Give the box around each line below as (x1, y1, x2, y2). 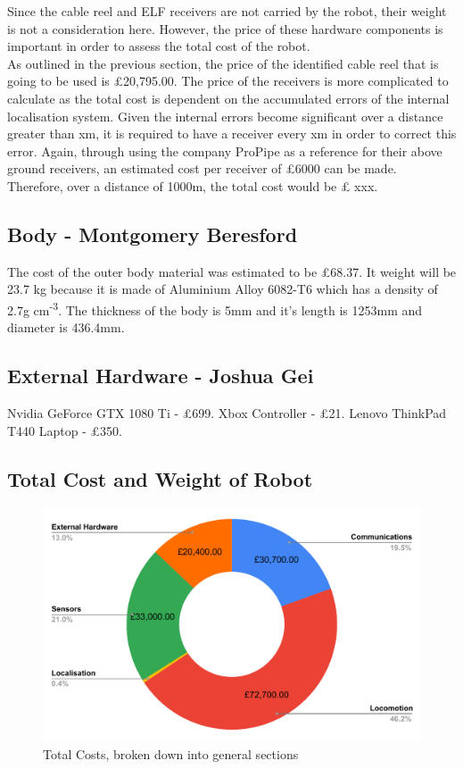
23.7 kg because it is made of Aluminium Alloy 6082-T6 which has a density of (7, 280, 438, 298)
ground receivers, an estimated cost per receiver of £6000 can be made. (7, 159, 397, 178)
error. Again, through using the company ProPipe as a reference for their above (7, 141, 442, 160)
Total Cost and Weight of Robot (7, 464, 313, 492)
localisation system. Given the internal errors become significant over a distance (7, 106, 443, 125)
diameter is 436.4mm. (7, 318, 125, 337)
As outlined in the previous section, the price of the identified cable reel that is (7, 54, 439, 72)
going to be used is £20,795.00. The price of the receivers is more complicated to (7, 71, 449, 90)
